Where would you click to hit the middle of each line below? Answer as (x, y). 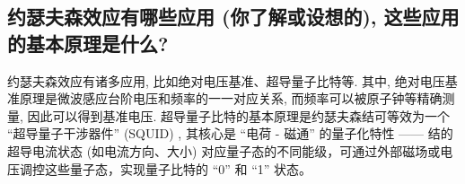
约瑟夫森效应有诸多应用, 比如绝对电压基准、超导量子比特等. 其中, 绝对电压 (226, 80)
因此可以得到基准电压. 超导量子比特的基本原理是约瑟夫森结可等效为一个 (239, 115)
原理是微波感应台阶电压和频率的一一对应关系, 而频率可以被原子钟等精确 (231, 98)
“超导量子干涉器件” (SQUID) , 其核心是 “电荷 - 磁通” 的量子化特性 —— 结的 (230, 133)
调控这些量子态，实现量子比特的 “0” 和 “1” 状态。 (166, 168)
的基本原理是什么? (88, 43)
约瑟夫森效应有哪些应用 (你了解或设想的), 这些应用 (233, 17)
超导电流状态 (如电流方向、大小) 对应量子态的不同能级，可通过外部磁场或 (224, 150)
